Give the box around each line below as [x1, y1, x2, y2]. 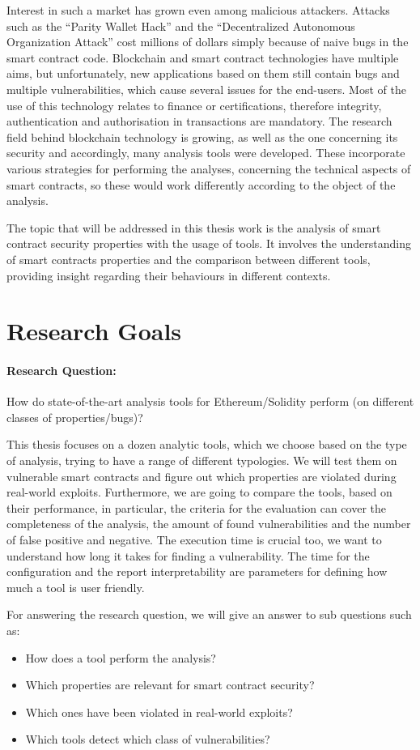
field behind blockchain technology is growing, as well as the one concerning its [6, 128, 398, 145]
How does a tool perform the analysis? [25, 649, 216, 666]
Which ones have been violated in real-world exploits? [25, 703, 293, 720]
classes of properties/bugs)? [6, 408, 143, 425]
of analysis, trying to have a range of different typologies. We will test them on [6, 452, 397, 469]
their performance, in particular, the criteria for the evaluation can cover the [6, 499, 386, 516]
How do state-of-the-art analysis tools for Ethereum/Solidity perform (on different [6, 393, 414, 410]
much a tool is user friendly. [6, 578, 145, 595]
